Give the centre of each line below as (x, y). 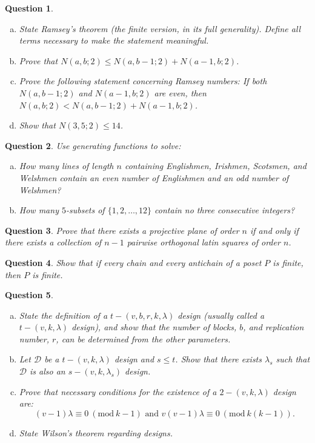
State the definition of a (63, 315)
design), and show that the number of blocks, (154, 327)
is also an (48, 371)
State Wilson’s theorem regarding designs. (96, 432)
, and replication (274, 327)
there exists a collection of (53, 242)
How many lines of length (66, 166)
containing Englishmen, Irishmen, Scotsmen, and (215, 166)
